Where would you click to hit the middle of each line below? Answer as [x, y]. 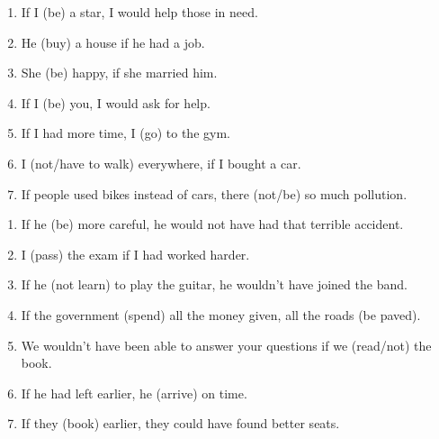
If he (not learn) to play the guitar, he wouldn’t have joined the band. [214, 284]
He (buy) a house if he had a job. [113, 42]
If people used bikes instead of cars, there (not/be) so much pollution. [214, 193]
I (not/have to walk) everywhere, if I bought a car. [161, 163]
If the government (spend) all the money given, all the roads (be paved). [221, 314]
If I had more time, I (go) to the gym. [125, 133]
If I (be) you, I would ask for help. [116, 102]
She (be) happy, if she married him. [119, 73]
